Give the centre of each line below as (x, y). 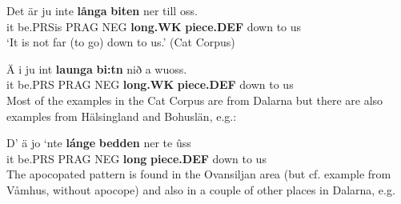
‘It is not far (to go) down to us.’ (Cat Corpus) (121, 42)
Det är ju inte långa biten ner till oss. (102, 10)
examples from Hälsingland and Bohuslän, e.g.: (122, 116)
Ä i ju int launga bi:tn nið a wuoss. (97, 68)
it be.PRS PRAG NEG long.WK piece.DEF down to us (150, 84)
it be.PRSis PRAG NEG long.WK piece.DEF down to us (154, 26)
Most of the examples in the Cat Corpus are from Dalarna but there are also (195, 100)
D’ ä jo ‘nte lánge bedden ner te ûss (99, 143)
